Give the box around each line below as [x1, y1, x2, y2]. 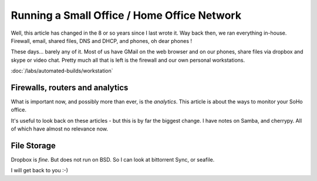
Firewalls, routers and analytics [11, 82, 129, 92]
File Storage [11, 141, 56, 150]
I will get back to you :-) [11, 167, 69, 174]
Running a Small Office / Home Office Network [11, 9, 242, 22]
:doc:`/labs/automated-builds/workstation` [11, 68, 114, 75]
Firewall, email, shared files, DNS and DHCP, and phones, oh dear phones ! [11, 37, 193, 44]
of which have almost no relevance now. [11, 125, 109, 132]
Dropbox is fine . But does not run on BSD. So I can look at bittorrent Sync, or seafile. [11, 156, 215, 163]
